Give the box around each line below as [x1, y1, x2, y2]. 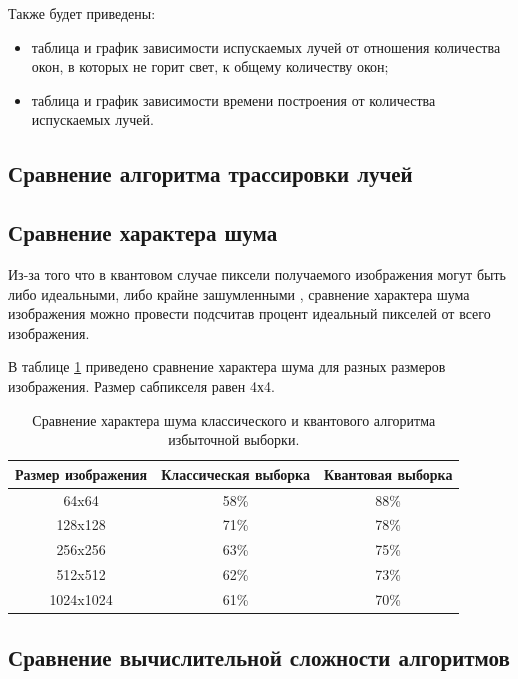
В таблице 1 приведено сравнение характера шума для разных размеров [8, 356, 446, 377]
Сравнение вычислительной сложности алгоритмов [8, 642, 510, 673]
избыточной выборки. [168, 429, 300, 450]
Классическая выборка [161, 463, 310, 484]
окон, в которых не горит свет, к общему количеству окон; [31, 56, 389, 77]
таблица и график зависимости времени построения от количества [31, 89, 436, 110]
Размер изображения [15, 463, 148, 484]
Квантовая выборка [323, 463, 453, 484]
